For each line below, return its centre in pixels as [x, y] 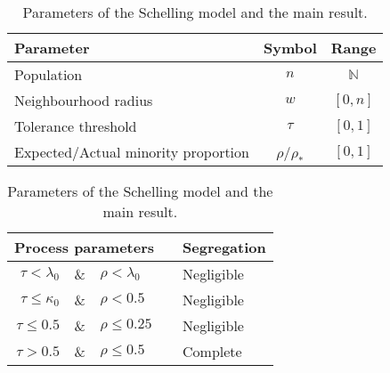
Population [49, 74]
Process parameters [85, 247]
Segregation [224, 247]
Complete [212, 351]
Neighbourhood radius [84, 100]
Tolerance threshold [76, 126]
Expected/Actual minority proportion [132, 152]
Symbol [290, 48]
